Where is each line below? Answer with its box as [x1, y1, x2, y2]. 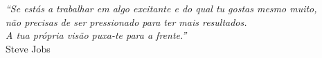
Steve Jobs [6, 41, 51, 55]
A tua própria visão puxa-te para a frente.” [6, 28, 187, 42]
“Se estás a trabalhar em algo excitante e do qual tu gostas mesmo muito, [6, 1, 317, 15]
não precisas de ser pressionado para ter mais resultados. [6, 14, 247, 29]
